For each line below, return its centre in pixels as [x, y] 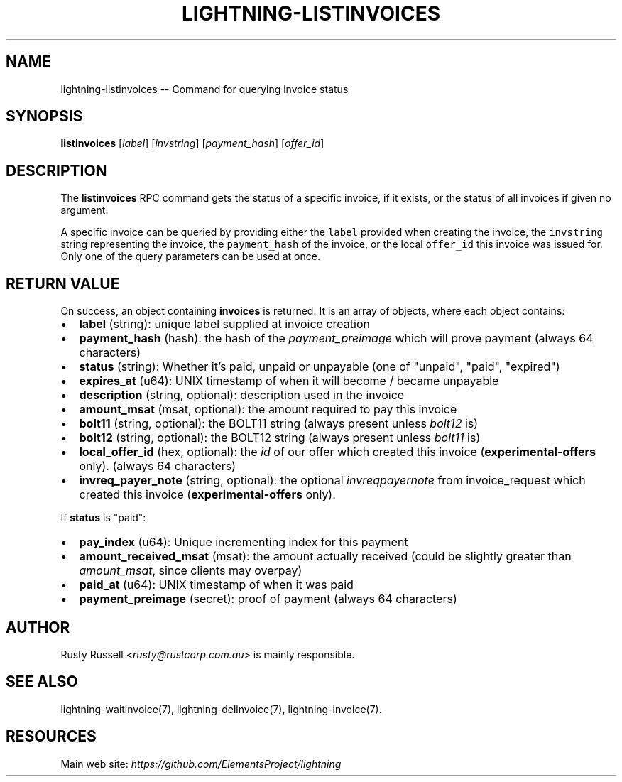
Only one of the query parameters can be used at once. [190, 256]
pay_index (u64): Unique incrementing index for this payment [244, 542]
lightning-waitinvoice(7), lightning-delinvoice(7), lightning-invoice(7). [221, 709]
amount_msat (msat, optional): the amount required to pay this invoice [268, 409]
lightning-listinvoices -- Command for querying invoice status [204, 89]
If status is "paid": [103, 518]
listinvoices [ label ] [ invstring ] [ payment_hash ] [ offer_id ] [192, 143]
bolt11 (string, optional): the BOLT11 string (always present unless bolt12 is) [279, 424]
